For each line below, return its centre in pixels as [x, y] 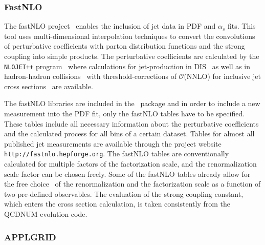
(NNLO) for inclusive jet [222, 76]
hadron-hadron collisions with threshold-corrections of [90, 76]
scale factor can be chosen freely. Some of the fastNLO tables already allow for [127, 173]
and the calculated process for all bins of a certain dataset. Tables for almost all [129, 134]
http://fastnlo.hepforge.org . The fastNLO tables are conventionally [117, 154]
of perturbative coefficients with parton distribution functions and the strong [125, 46]
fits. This [241, 26]
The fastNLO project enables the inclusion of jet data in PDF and [110, 26]
